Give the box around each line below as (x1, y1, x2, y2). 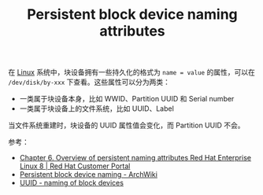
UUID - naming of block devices (19, 178, 124, 188)
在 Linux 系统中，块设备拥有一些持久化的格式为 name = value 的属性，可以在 (8, 68, 256, 77)
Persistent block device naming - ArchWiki (19, 170, 157, 179)
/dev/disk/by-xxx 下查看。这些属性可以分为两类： (8, 77, 171, 87)
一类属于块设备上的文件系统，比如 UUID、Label (19, 104, 175, 113)
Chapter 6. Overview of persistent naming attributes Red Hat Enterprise (19, 153, 252, 163)
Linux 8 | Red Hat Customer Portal (19, 161, 131, 171)
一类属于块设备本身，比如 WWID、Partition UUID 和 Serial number (19, 94, 235, 104)
